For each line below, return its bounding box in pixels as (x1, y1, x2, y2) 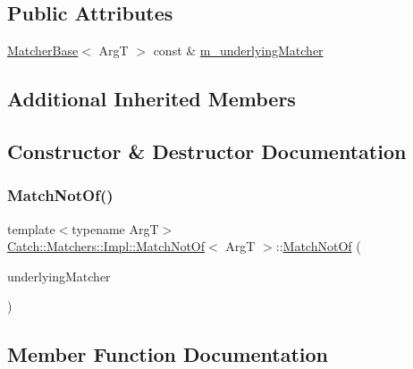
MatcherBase (7, 41, 79, 60)
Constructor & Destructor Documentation (7, 137, 407, 164)
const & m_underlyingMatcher (153, 41, 324, 60)
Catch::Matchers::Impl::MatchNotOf (7, 237, 206, 256)
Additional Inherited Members (7, 85, 296, 113)
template (7, 219, 55, 238)
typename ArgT (72, 219, 159, 238)
